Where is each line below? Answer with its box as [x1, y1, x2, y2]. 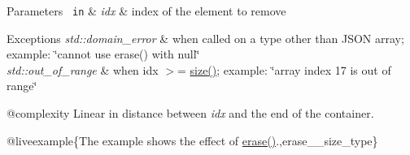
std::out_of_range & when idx [7, 61, 159, 78]
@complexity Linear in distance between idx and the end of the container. [7, 105, 374, 122]
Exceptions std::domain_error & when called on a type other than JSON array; [7, 29, 404, 46]
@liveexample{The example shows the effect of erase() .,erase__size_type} [7, 131, 378, 149]
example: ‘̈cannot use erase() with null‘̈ [7, 45, 200, 62]
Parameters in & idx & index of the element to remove [7, 2, 286, 19]
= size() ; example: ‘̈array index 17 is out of [177, 61, 391, 78]
